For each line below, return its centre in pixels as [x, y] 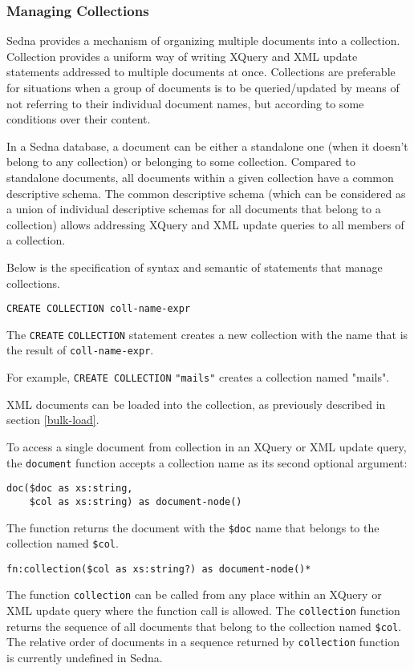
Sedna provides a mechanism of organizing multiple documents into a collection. [203, 40]
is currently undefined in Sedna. [85, 658]
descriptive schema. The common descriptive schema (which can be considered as [206, 193]
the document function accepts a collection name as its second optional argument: [207, 462]
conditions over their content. [79, 119]
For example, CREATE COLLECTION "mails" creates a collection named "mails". [198, 377]
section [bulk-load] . [53, 420]
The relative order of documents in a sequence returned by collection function [203, 642]
